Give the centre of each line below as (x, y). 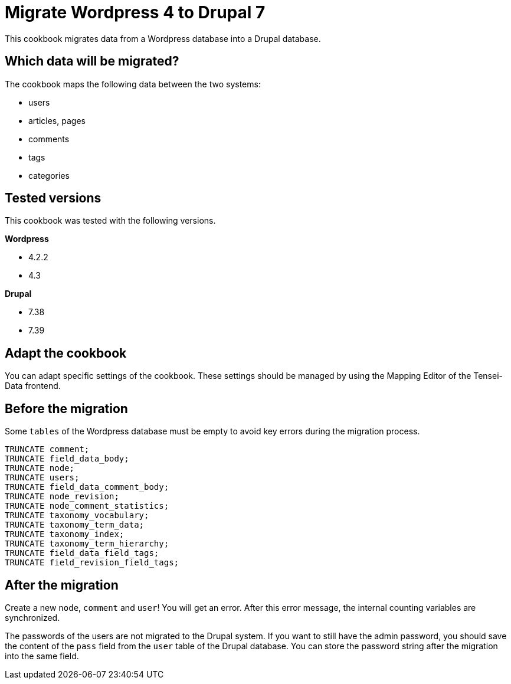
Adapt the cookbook (66, 353)
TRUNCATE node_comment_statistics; (87, 506)
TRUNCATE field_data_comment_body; (87, 487)
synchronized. (32, 617)
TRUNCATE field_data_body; (67, 459)
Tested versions (53, 198)
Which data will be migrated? (92, 61)
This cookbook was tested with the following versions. (110, 221)
